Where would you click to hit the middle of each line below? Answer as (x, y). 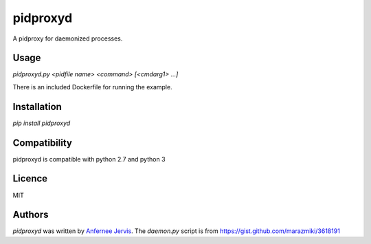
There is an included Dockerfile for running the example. (92, 87)
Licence (30, 179)
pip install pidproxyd (42, 123)
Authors (31, 215)
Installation (37, 107)
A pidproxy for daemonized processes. (68, 38)
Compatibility (42, 143)
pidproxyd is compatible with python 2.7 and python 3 (89, 159)
